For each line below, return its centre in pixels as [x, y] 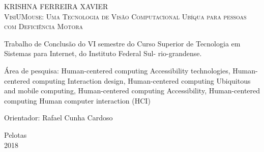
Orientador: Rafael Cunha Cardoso [58, 118]
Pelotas [16, 134]
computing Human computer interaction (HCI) [77, 100]
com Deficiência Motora [44, 26]
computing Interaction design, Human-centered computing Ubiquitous [141, 80]
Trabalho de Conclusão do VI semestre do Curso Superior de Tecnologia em [122, 43]
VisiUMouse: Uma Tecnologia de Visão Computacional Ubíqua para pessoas [125, 16]
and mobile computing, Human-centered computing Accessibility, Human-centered [132, 91]
